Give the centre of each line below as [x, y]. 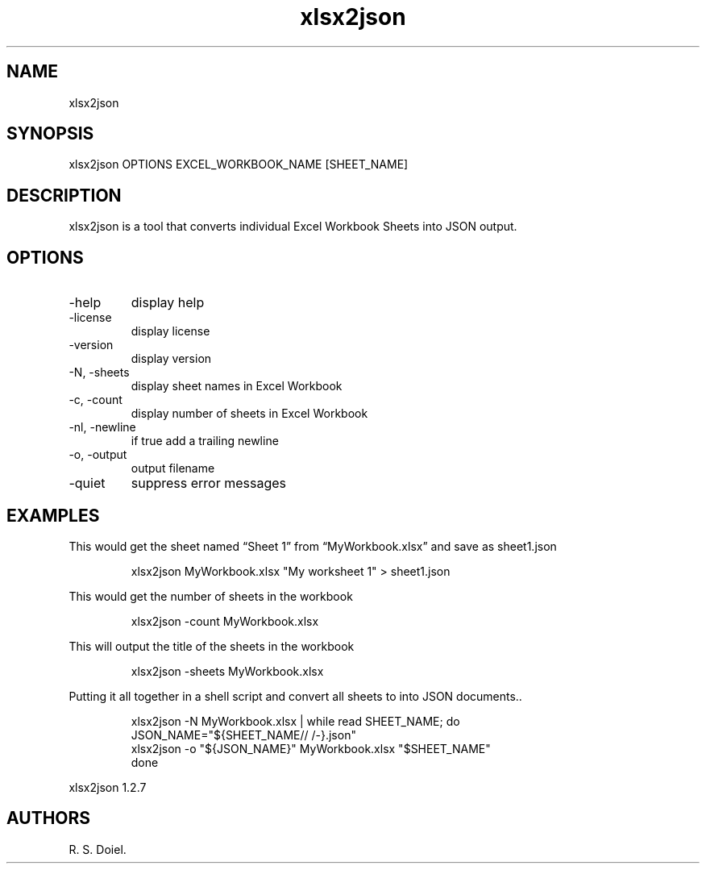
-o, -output [98, 455]
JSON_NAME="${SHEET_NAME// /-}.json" [243, 735]
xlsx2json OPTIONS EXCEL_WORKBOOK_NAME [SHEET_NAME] [239, 164]
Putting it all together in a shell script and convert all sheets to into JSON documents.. [295, 696]
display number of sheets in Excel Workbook [249, 414]
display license [170, 331]
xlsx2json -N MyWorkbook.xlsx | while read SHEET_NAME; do [295, 721]
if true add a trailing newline [205, 441]
